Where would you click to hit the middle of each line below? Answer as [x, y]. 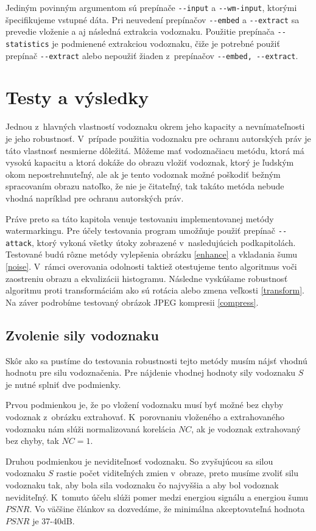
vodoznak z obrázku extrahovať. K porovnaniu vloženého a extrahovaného [145, 417]
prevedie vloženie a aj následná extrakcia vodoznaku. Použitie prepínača [140, 31]
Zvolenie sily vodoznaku [82, 335]
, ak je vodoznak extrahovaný [246, 428]
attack [19, 243]
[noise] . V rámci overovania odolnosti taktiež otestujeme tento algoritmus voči [151, 266]
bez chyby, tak [32, 441]
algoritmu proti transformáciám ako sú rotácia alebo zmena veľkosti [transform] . [155, 290]
